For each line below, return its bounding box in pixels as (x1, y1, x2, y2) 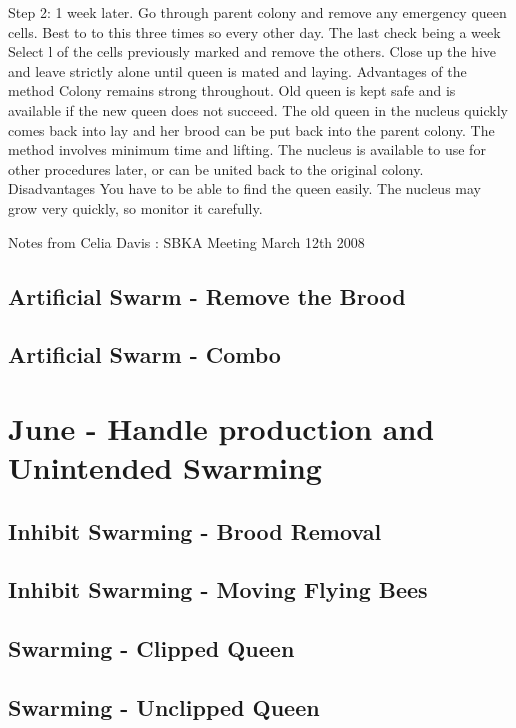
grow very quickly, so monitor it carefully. (8, 197, 263, 218)
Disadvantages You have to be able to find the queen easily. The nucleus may (8, 178, 481, 199)
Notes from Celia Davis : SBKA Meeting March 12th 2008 (8, 231, 365, 252)
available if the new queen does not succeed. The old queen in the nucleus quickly (8, 99, 508, 120)
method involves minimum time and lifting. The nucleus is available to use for (8, 139, 486, 160)
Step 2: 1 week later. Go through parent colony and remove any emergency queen (8, 2, 507, 22)
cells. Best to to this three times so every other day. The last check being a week (8, 21, 501, 42)
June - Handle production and (8, 407, 435, 448)
